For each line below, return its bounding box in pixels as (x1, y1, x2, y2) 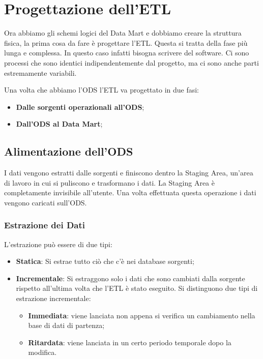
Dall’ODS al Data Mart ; (16, 118, 103, 129)
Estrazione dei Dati (4, 219, 85, 231)
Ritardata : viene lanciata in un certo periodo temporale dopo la (28, 337, 231, 347)
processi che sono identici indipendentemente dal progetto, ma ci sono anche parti (4, 57, 259, 68)
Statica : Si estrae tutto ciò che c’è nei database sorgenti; (16, 256, 194, 266)
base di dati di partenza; (28, 320, 105, 331)
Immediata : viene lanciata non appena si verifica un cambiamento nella (28, 310, 255, 320)
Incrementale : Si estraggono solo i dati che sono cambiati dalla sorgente (16, 273, 245, 283)
